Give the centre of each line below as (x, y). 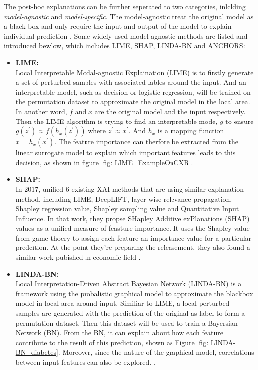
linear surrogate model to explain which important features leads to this (126, 153)
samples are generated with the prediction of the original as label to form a (130, 313)
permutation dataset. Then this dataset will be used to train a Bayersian (127, 322)
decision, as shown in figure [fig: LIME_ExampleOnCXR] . (104, 162)
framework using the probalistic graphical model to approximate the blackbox (134, 293)
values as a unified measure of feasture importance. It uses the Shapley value (132, 228)
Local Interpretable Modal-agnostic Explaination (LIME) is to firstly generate (134, 72)
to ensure (239, 121)
